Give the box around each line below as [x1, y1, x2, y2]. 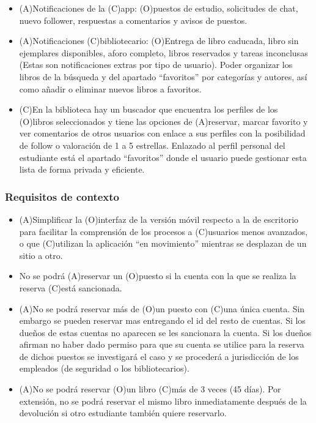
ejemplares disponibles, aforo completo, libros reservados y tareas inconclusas [19, 46, 308, 59]
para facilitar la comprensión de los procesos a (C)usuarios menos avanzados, [19, 225, 308, 238]
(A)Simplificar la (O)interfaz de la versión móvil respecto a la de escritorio [19, 212, 299, 225]
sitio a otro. [19, 249, 63, 261]
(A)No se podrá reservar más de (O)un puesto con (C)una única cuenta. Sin [19, 302, 305, 315]
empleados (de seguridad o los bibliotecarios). [19, 362, 189, 375]
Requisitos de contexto [5, 189, 120, 204]
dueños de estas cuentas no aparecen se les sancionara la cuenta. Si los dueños [19, 326, 312, 339]
